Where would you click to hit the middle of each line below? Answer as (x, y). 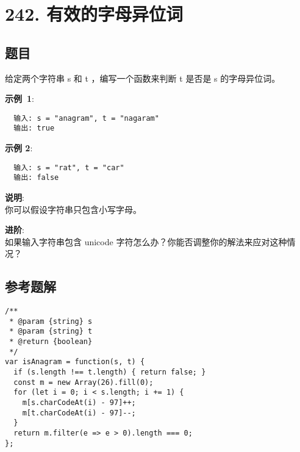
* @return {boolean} (51, 342)
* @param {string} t (51, 332)
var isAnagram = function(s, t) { (75, 362)
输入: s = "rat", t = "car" (69, 167)
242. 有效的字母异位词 (94, 14)
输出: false (36, 178)
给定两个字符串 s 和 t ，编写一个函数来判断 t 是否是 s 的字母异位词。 (143, 78)
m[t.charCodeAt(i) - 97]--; (79, 413)
